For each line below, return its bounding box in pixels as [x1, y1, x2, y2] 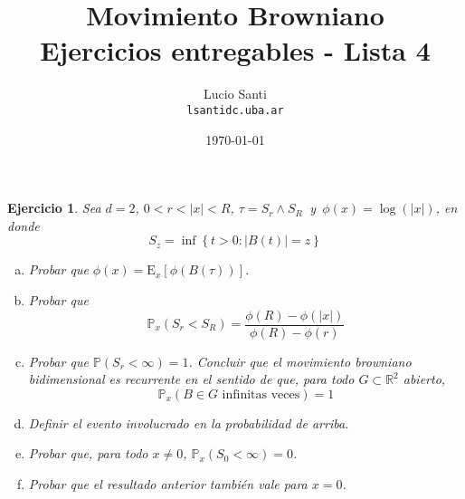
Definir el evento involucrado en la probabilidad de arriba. [28, 413, 349, 432]
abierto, [403, 369, 446, 389]
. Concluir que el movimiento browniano [188, 351, 412, 370]
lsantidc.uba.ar [186, 103, 284, 117]
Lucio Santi [204, 84, 267, 103]
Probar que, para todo [28, 444, 148, 463]
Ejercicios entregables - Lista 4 [40, 32, 431, 69]
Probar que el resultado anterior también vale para [28, 474, 308, 493]
